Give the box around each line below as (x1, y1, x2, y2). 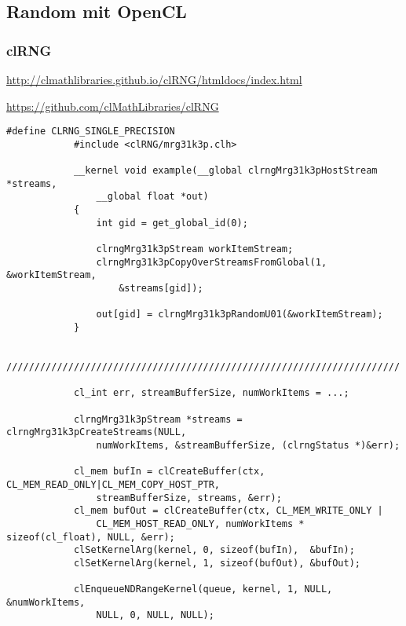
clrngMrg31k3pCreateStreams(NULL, (6, 426, 187, 438)
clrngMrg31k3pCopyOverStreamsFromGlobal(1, (96, 256, 327, 268)
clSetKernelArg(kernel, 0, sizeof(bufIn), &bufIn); (73, 544, 355, 556)
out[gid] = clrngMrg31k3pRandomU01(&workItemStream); (96, 309, 383, 320)
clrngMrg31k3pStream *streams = (73, 413, 243, 425)
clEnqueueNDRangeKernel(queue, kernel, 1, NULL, (73, 584, 333, 595)
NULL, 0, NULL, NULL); (96, 610, 214, 621)
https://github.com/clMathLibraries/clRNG (6, 97, 219, 114)
